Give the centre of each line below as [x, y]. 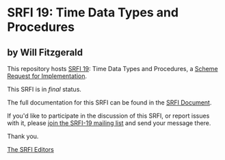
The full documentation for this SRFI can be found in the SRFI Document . [109, 103]
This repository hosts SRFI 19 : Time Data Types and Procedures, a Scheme [112, 69]
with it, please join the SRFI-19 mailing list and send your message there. [109, 123]
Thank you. [23, 136]
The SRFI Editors [31, 149]
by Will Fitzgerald [45, 52]
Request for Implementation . [47, 76]
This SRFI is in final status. [44, 89]
